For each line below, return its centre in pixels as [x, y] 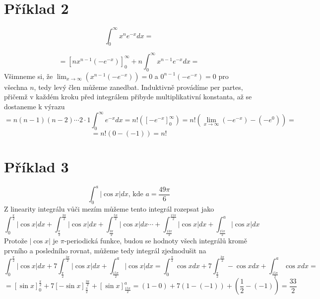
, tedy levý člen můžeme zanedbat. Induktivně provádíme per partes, [138, 87]
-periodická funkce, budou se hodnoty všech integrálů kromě [156, 241]
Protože [16, 241]
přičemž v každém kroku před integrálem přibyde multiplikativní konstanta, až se [128, 97]
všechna [16, 87]
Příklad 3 [36, 166]
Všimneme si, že [29, 76]
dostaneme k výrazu [34, 106]
